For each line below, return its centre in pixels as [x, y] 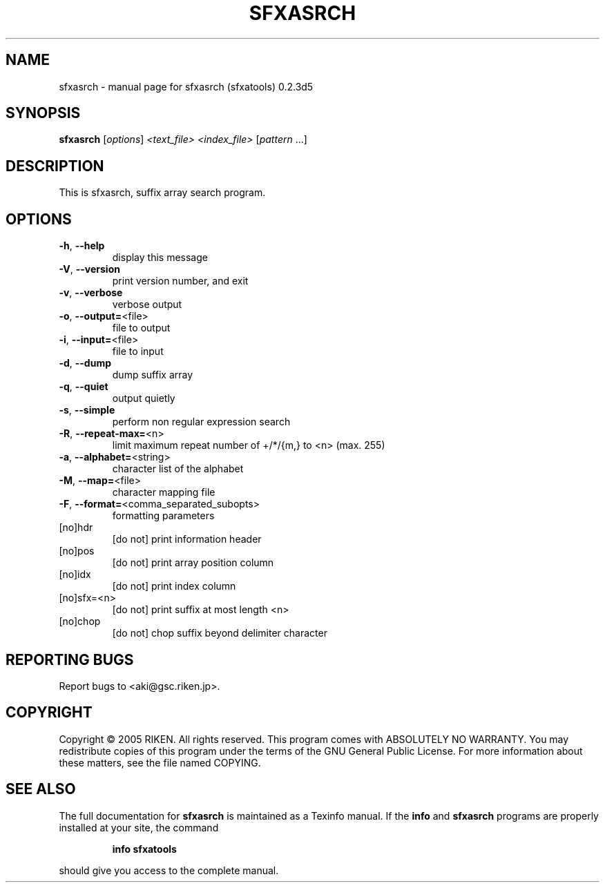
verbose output [147, 305]
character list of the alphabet [178, 469]
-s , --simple [87, 410]
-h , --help [82, 246]
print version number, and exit [180, 281]
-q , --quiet [84, 387]
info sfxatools [144, 849]
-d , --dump [85, 363]
